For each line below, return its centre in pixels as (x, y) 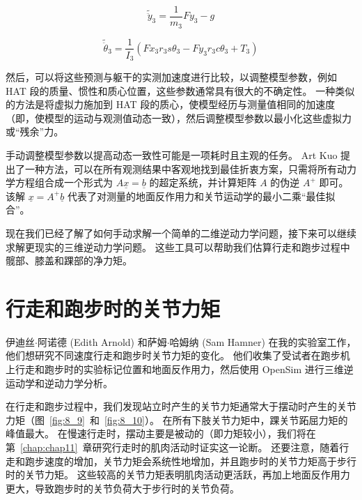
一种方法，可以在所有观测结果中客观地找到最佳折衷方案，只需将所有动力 (190, 168)
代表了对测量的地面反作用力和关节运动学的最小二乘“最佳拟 (201, 196)
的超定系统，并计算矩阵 (203, 182)
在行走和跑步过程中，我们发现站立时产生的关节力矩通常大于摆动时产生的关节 (181, 406)
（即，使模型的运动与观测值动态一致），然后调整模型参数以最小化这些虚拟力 (179, 118)
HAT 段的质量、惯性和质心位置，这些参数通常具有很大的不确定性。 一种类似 (180, 90)
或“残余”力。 (35, 131)
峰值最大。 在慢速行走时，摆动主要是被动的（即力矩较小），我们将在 (161, 433)
